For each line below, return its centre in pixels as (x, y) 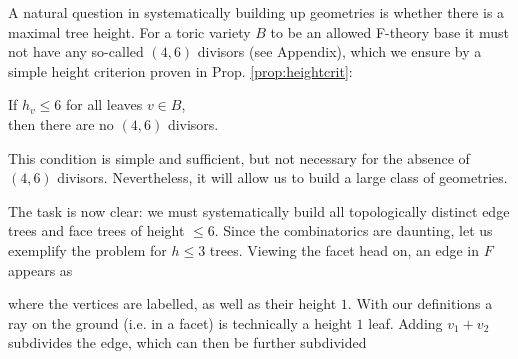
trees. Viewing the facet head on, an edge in (344, 249)
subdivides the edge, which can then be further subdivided (187, 342)
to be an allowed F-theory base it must (389, 31)
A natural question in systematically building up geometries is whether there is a (256, 12)
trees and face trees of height (96, 230)
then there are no (61, 123)
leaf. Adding (405, 322)
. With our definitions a (420, 303)
